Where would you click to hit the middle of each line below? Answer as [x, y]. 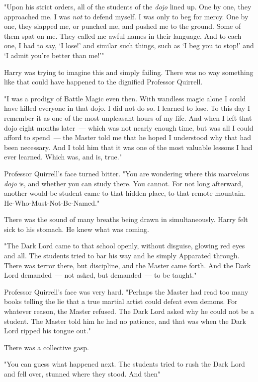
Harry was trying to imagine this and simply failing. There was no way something [129, 72]
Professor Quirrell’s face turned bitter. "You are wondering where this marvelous [127, 173]
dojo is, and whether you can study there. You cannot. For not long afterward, [124, 183]
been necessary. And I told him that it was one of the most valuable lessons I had [128, 147]
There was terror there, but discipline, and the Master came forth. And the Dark [128, 265]
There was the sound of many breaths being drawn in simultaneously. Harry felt [126, 219]
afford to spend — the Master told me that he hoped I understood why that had [128, 137]
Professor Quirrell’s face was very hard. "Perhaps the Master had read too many [126, 291]
